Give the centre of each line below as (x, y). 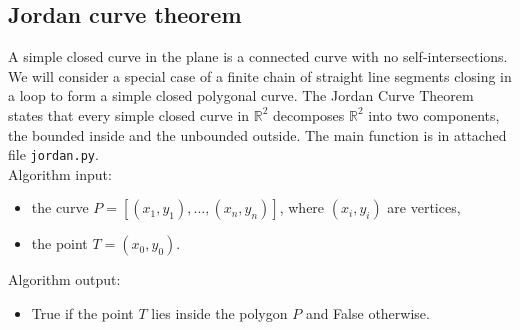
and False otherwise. (367, 313)
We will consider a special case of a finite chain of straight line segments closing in (260, 75)
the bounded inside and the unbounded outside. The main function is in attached (257, 134)
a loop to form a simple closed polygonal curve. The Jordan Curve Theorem (241, 95)
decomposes (309, 114)
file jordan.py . (53, 154)
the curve (60, 207)
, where (302, 207)
